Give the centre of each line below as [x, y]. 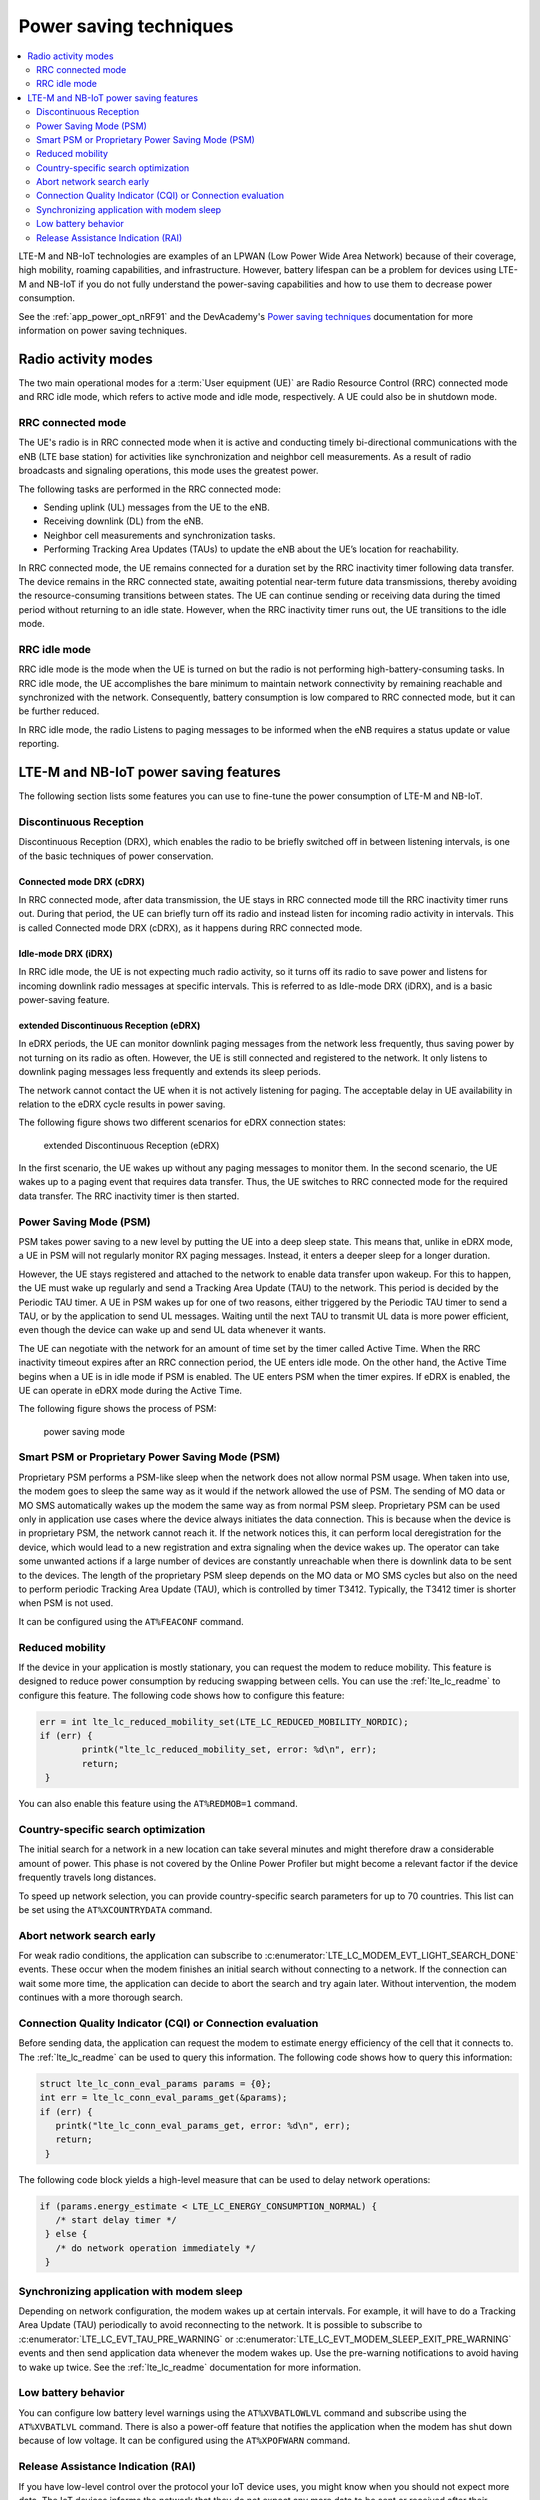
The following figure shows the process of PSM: [117, 1409]
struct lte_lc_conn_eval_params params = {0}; [155, 2083]
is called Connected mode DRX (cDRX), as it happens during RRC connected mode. [190, 927]
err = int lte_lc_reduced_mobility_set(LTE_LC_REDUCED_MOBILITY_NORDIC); [224, 1721]
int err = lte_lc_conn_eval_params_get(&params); [163, 2098]
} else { [66, 2234]
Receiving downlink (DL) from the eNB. [123, 521]
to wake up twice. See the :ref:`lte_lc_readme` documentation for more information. [190, 2367]
